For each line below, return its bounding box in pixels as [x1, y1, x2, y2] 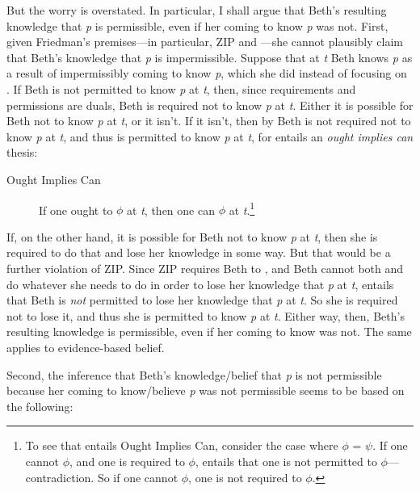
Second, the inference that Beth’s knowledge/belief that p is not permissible [6, 366, 382, 383]
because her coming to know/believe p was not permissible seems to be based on [6, 382, 405, 399]
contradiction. [25, 468, 94, 485]
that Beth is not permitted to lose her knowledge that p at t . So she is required [6, 292, 398, 308]
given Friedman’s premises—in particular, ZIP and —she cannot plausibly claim [6, 33, 403, 50]
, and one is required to [69, 452, 185, 469]
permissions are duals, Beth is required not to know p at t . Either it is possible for [6, 96, 414, 113]
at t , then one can [127, 201, 215, 218]
